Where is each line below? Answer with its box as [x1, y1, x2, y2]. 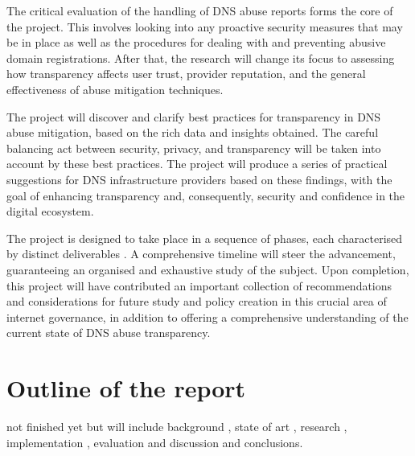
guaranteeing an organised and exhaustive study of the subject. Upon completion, [6, 261, 409, 277]
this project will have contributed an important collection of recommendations [6, 277, 392, 294]
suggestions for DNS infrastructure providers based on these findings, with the [6, 170, 392, 187]
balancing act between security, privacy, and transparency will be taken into [6, 139, 381, 156]
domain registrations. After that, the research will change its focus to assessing [6, 49, 395, 66]
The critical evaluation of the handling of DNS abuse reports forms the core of [6, 2, 393, 18]
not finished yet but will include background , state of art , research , [6, 418, 347, 434]
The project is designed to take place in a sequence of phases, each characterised [6, 229, 403, 246]
